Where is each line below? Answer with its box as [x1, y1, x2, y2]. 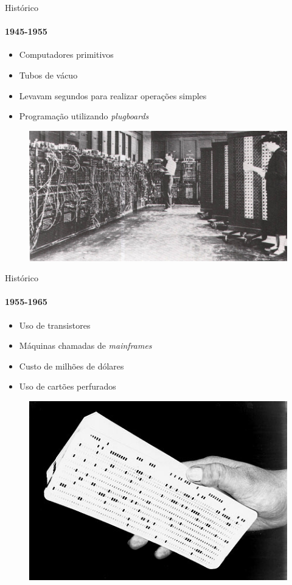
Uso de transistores [19, 318, 91, 331]
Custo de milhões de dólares [19, 359, 124, 372]
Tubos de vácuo [19, 68, 78, 81]
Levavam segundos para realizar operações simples [19, 89, 207, 102]
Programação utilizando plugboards [19, 110, 149, 122]
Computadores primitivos [19, 48, 114, 61]
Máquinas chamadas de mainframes [19, 339, 152, 352]
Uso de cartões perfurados [19, 380, 116, 393]
